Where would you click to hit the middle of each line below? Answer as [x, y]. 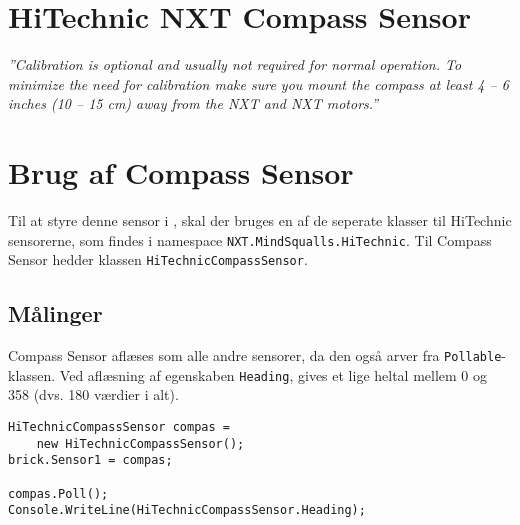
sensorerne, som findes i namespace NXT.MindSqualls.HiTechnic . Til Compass [250, 239]
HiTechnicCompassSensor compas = [119, 427]
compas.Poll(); [58, 493]
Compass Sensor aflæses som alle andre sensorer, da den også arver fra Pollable [255, 355]
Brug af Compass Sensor [181, 172]
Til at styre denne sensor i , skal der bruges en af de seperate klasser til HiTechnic [260, 220]
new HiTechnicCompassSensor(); [140, 443]
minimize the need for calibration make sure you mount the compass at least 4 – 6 [258, 83]
